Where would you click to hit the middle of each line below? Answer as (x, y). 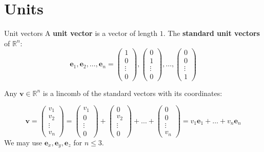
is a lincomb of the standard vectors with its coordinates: (133, 93)
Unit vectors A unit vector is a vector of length (81, 33)
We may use (23, 142)
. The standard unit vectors (211, 33)
